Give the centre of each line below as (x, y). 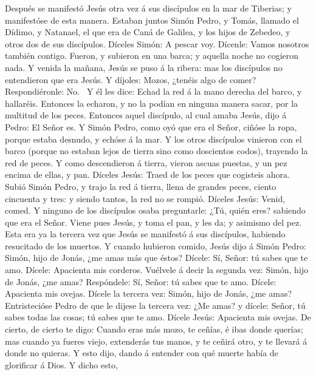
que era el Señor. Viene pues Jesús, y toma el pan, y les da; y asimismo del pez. (153, 222)
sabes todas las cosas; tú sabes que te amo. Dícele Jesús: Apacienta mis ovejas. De (158, 317)
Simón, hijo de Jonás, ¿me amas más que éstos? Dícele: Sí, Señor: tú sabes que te (156, 258)
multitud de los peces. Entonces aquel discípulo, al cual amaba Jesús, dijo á (146, 115)
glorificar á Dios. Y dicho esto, (61, 364)
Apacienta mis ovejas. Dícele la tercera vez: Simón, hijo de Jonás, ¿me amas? (149, 293)
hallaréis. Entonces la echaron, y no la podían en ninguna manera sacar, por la (152, 103)
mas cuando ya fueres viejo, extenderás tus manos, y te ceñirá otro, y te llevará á (156, 341)
